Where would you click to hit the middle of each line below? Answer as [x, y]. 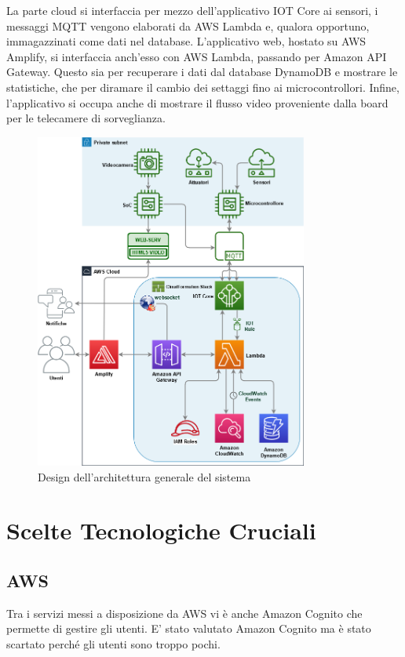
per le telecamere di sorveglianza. [86, 118]
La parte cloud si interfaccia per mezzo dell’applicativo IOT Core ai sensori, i [192, 10]
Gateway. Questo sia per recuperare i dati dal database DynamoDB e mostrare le [202, 72]
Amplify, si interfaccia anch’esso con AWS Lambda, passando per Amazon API [197, 56]
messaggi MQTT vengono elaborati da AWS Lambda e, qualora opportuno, [188, 25]
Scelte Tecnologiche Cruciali [161, 530]
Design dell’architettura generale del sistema [144, 476]
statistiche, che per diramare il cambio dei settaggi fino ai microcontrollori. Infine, [203, 87]
